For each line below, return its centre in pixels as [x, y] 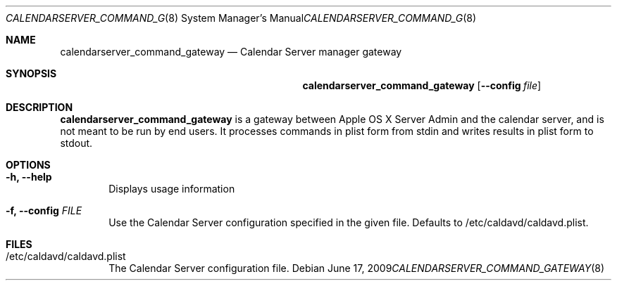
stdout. [76, 143]
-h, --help [29, 177]
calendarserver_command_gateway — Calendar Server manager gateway [231, 52]
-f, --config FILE [44, 210]
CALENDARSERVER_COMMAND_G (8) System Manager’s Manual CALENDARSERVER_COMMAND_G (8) [241, 18]
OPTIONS [28, 165]
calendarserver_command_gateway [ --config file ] [422, 85]
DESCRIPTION [39, 107]
